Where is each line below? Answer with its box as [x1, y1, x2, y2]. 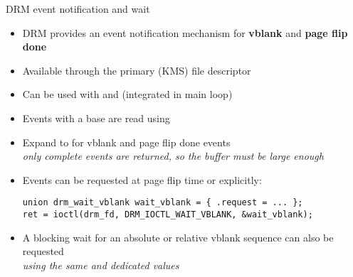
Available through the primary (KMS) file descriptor [22, 63, 251, 77]
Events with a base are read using [22, 110, 170, 125]
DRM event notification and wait [6, 1, 150, 16]
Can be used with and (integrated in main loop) [22, 87, 233, 102]
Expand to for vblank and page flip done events [22, 134, 231, 149]
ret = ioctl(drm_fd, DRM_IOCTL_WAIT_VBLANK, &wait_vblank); [22, 210, 313, 219]
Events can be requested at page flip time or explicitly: [22, 172, 262, 187]
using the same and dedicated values [22, 257, 179, 272]
